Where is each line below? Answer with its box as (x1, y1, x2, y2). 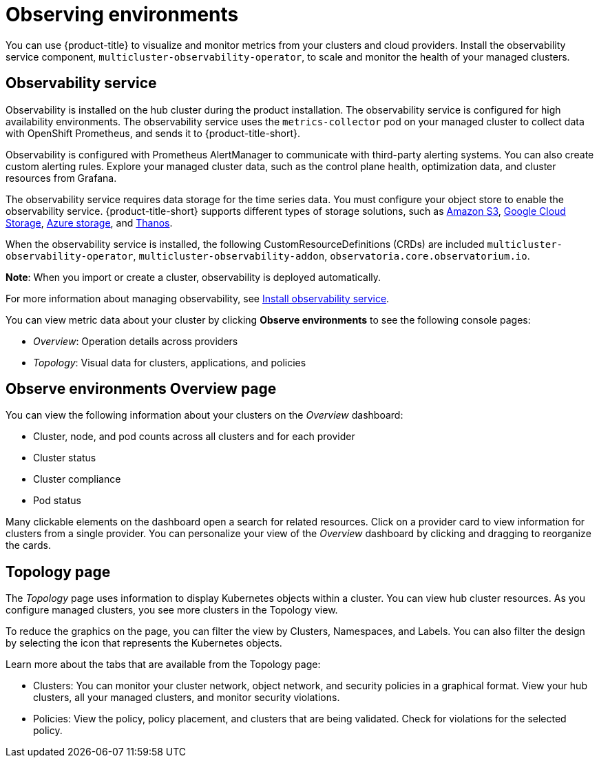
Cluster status (33, 452, 96, 464)
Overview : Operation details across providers (33, 335, 238, 347)
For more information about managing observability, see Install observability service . (6, 292, 390, 304)
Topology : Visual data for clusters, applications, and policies (33, 356, 306, 368)
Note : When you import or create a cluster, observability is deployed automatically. (6, 271, 381, 283)
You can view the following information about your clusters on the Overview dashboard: (6, 409, 403, 421)
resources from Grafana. (6, 171, 117, 184)
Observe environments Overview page (6, 380, 277, 398)
